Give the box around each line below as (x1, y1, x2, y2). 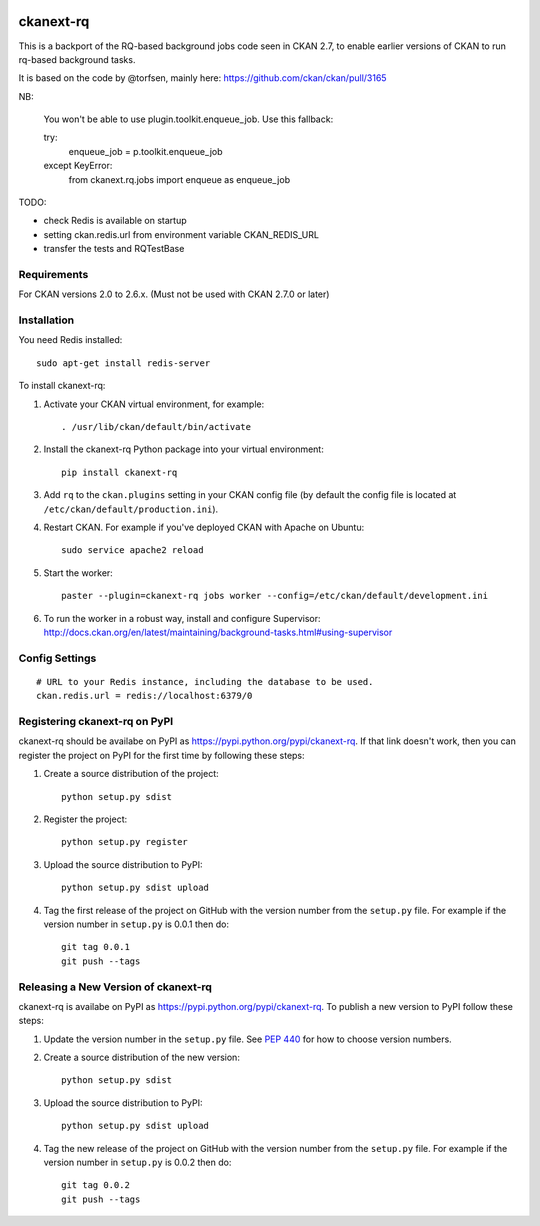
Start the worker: (43, 566, 114, 579)
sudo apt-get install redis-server (36, 357, 211, 369)
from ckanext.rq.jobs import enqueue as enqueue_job (68, 173, 290, 185)
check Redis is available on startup (43, 215, 187, 227)
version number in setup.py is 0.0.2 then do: (43, 1156, 232, 1168)
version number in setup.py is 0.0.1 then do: (43, 918, 230, 930)
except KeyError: (43, 160, 113, 172)
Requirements (18, 267, 89, 281)
